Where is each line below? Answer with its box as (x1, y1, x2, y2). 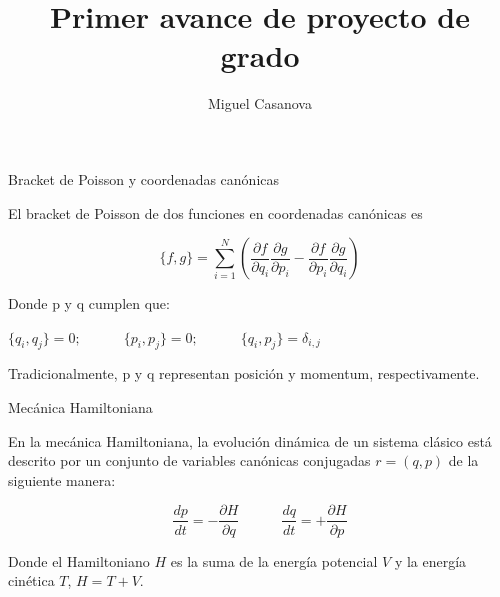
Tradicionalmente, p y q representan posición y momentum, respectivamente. (8, 363, 480, 384)
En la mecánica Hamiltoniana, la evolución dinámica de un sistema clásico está (8, 430, 492, 451)
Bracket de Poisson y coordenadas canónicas (8, 168, 280, 189)
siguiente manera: (8, 469, 116, 490)
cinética (8, 570, 55, 591)
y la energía (394, 550, 467, 571)
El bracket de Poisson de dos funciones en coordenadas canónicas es (8, 202, 423, 223)
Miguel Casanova (208, 93, 312, 114)
